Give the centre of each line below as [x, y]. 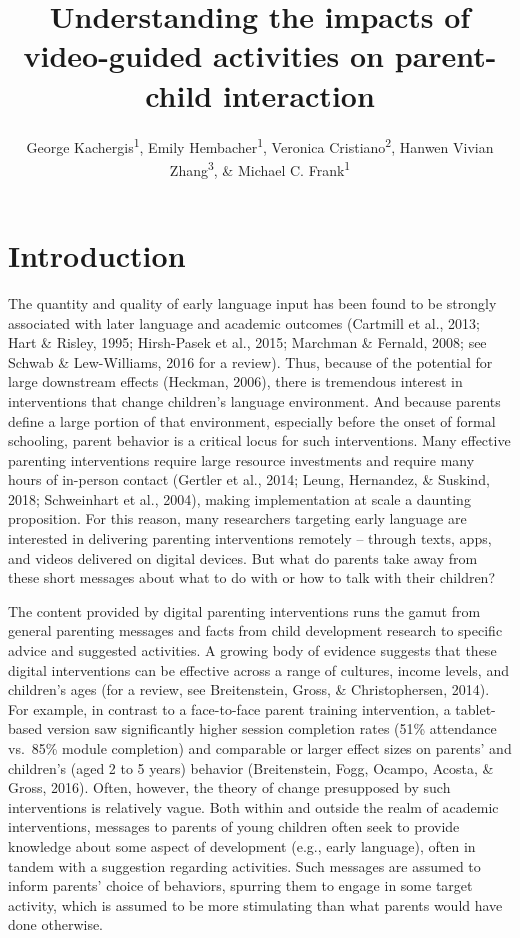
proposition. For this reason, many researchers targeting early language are [237, 518]
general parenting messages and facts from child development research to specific [255, 630]
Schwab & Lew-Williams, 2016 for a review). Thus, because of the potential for [250, 361]
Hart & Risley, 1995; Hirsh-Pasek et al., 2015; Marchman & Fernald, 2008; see [247, 342]
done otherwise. [56, 924]
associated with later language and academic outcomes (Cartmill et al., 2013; [244, 322]
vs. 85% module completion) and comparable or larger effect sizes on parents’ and [260, 748]
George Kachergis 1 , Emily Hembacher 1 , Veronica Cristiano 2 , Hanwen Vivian [260, 145]
